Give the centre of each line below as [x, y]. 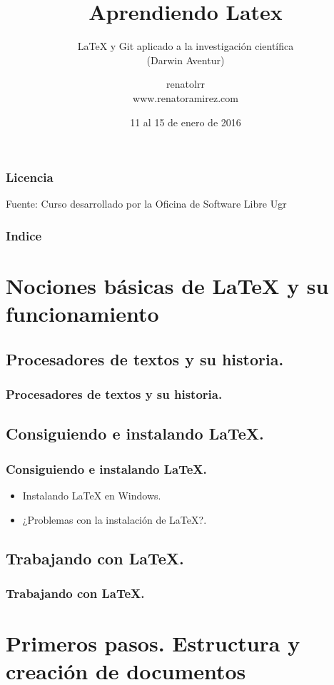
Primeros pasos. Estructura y [153, 643]
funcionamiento [82, 314]
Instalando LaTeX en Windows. [92, 496]
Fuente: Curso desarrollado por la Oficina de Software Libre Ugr [146, 204]
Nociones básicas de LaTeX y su [167, 286]
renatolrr [186, 84]
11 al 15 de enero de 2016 [186, 122]
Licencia [30, 177]
